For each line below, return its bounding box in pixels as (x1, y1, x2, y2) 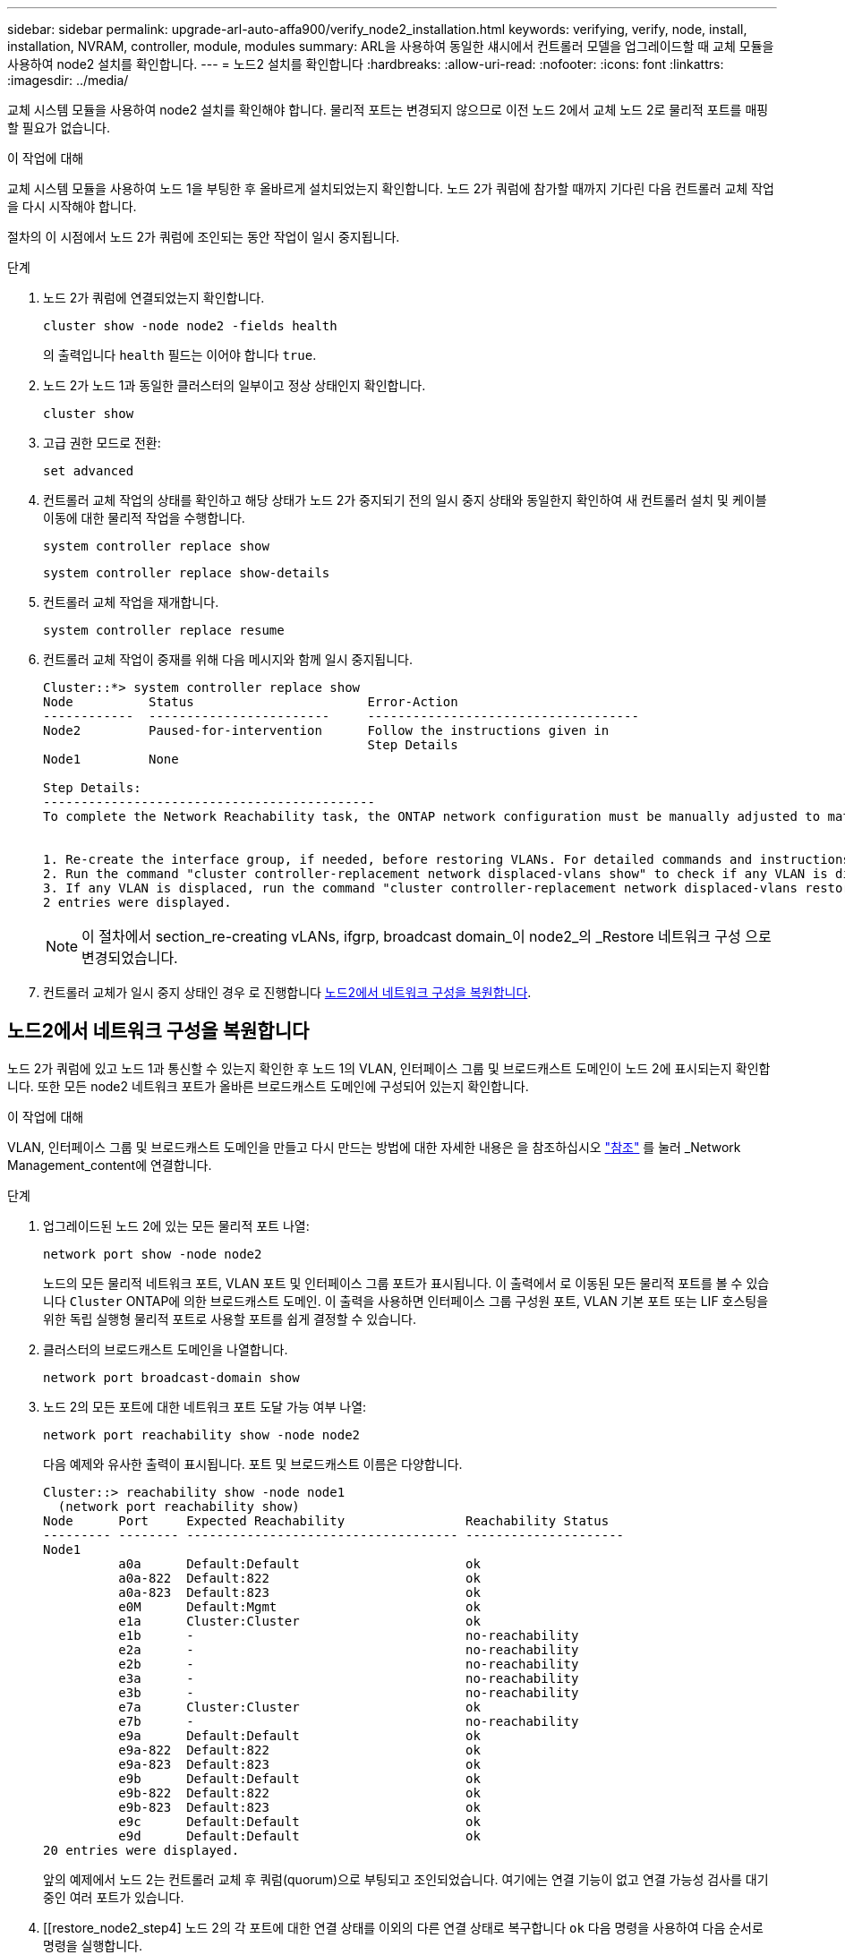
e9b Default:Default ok (118, 1771, 481, 1786)
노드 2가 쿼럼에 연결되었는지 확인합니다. (43, 290, 265, 305)
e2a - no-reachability (118, 1642, 579, 1657)
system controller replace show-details (43, 566, 330, 580)
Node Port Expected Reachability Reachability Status (43, 1513, 610, 1528)
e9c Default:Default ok (118, 1814, 481, 1829)
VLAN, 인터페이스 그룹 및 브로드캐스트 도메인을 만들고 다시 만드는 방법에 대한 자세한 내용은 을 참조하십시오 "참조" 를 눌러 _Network (7, 1139, 741, 1155)
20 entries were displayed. (43, 1842, 240, 1857)
